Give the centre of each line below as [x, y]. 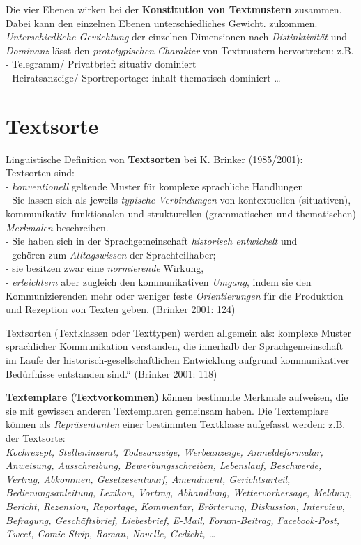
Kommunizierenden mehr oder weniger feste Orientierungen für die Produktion [175, 295]
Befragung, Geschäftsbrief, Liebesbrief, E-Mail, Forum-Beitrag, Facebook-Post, [173, 520]
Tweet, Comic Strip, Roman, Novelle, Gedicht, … [111, 534]
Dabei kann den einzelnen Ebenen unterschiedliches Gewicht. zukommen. [162, 23]
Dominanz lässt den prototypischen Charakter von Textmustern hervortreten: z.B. [180, 50]
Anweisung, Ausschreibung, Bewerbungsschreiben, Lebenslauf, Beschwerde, [164, 465]
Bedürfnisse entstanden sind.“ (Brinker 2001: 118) [112, 373]
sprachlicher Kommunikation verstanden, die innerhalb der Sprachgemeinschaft [175, 346]
